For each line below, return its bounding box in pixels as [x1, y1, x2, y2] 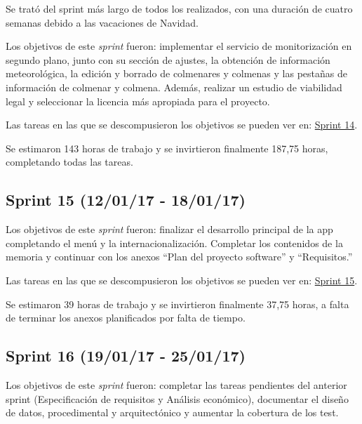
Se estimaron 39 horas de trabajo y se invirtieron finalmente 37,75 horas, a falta [6, 296, 349, 311]
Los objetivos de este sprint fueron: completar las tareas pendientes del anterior [6, 377, 347, 392]
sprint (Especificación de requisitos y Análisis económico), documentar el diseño [6, 391, 349, 406]
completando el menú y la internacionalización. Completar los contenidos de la [6, 235, 343, 250]
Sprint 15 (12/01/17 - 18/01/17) [6, 189, 246, 211]
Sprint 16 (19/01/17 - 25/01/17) [6, 345, 246, 366]
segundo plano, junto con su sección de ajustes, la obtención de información [6, 52, 330, 67]
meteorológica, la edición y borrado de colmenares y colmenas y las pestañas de [6, 66, 347, 81]
